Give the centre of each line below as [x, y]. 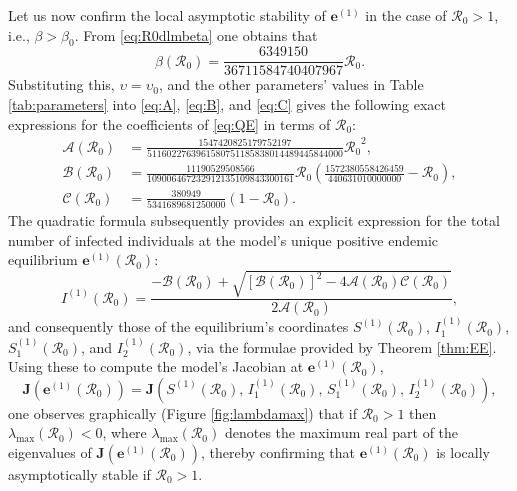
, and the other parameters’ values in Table [291, 84]
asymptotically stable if [79, 473]
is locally [463, 451]
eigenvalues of [50, 451]
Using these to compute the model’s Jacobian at [156, 366]
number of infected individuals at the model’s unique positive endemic [223, 239]
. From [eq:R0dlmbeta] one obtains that [196, 34]
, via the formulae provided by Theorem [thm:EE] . [342, 346]
